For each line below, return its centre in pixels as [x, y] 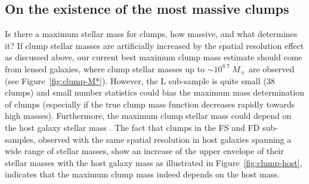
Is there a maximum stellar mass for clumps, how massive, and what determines [151, 34]
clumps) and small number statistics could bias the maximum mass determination [154, 92]
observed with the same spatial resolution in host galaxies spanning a [165, 139]
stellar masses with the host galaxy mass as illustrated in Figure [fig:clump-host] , [154, 162]
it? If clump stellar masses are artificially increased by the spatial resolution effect [154, 45]
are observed [271, 68]
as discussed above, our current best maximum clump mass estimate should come [154, 57]
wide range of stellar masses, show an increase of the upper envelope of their [144, 151]
